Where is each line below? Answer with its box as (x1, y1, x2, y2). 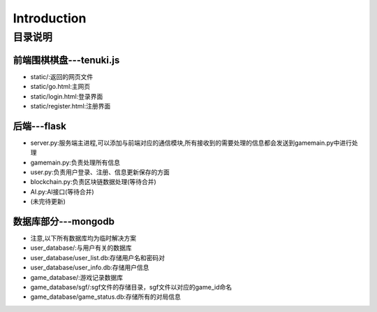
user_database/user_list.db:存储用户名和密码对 (30, 253, 165, 262)
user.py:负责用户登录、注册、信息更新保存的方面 (30, 168, 170, 176)
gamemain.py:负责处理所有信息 (30, 158, 120, 166)
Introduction (13, 10, 87, 26)
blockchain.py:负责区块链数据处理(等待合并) (30, 178, 156, 186)
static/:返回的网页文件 (30, 72, 94, 80)
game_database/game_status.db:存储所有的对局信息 (30, 292, 181, 301)
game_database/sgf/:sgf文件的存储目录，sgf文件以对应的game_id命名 (30, 283, 232, 291)
